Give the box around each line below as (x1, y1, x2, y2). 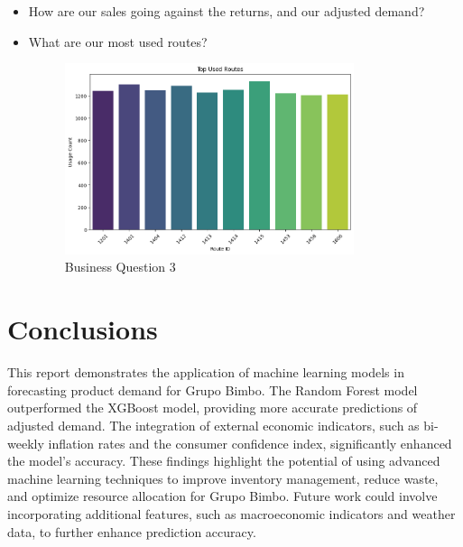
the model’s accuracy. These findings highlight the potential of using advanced (7, 451, 440, 470)
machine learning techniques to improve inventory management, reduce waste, (7, 468, 439, 487)
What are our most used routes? (28, 32, 208, 51)
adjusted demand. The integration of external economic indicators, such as (7, 415, 420, 434)
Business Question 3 (64, 257, 176, 276)
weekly (7, 433, 44, 452)
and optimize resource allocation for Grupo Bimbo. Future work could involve (7, 487, 438, 505)
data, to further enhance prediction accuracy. (7, 522, 256, 541)
